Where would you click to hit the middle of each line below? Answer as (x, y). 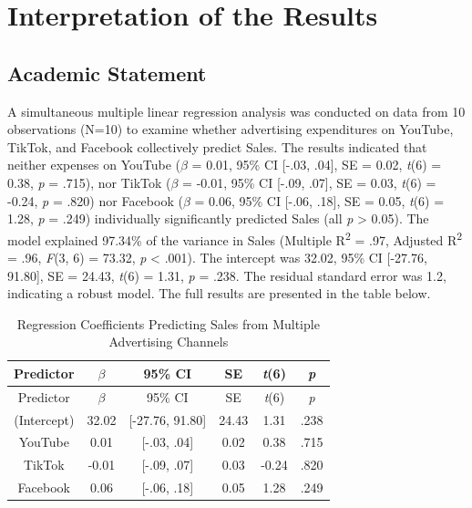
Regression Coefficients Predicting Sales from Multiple (168, 323)
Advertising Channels (169, 342)
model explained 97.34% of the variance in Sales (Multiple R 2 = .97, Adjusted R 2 (235, 238)
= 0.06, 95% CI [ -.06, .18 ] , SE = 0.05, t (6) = (319, 200)
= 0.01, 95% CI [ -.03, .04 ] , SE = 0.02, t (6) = (317, 165)
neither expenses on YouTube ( (94, 165)
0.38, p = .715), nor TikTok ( (89, 182)
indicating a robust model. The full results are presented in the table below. (219, 293)
